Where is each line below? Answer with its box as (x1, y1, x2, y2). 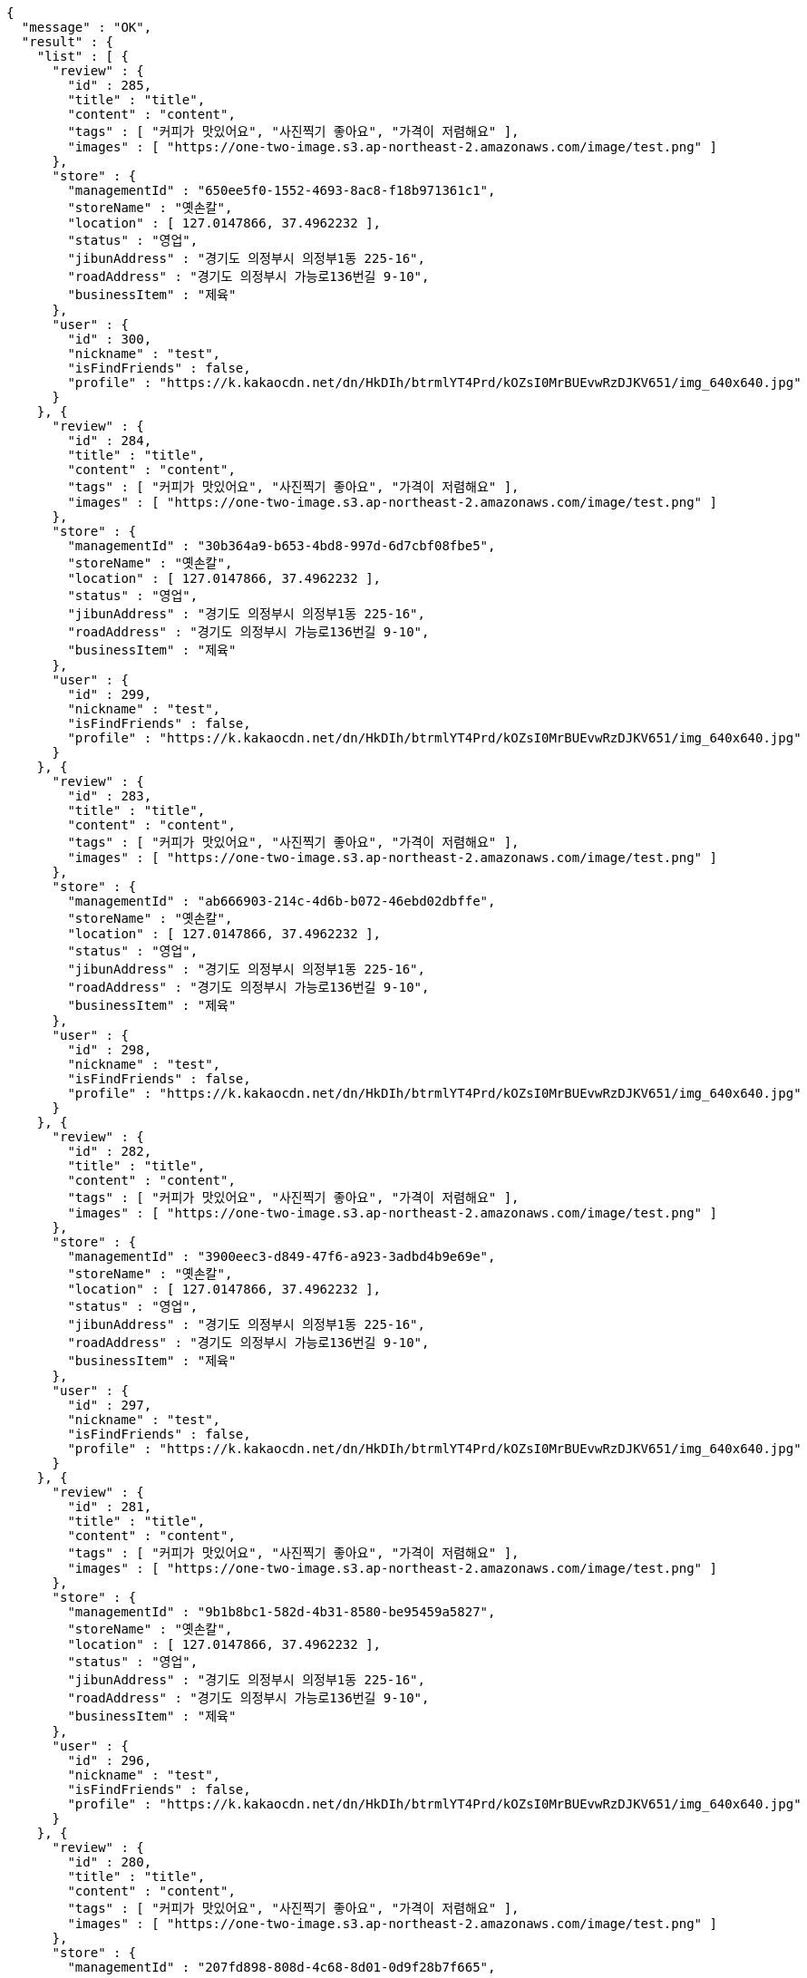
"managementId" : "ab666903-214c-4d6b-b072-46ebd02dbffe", (67, 894, 496, 908)
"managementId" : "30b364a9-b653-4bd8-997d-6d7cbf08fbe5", (67, 538, 496, 553)
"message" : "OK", (21, 20, 152, 34)
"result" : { (21, 34, 114, 49)
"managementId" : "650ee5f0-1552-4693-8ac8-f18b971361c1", (67, 183, 496, 198)
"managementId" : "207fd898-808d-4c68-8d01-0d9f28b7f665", (67, 1960, 496, 1974)
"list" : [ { (36, 49, 129, 63)
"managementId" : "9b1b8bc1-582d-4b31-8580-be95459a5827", (67, 1605, 496, 1619)
